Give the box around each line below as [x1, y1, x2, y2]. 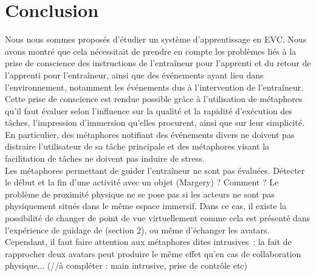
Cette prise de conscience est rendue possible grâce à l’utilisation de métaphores [5, 92, 303, 105]
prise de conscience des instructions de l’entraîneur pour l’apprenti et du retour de [5, 57, 311, 69]
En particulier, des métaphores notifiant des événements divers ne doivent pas [5, 128, 295, 140]
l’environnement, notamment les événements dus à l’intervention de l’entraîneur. [5, 80, 304, 93]
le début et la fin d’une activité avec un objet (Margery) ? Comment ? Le [5, 176, 279, 188]
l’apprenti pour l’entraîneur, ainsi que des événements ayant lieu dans [5, 68, 264, 81]
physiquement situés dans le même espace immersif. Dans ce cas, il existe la [5, 199, 287, 212]
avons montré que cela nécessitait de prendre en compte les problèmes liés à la [5, 44, 297, 57]
